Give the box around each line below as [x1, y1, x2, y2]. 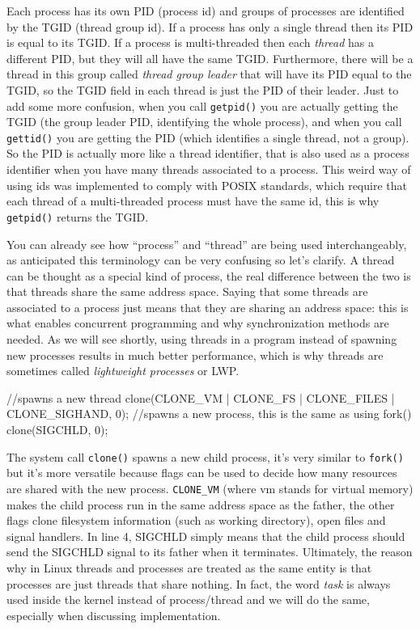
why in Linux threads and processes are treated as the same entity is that [6, 559, 372, 576]
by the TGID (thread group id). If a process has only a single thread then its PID [6, 18, 414, 35]
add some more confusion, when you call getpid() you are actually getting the [6, 97, 398, 114]
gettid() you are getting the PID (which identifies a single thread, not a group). [6, 129, 409, 146]
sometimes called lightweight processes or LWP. [6, 362, 240, 379]
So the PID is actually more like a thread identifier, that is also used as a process [6, 145, 409, 162]
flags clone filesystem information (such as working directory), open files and [6, 512, 386, 529]
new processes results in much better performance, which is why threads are [6, 346, 384, 363]
